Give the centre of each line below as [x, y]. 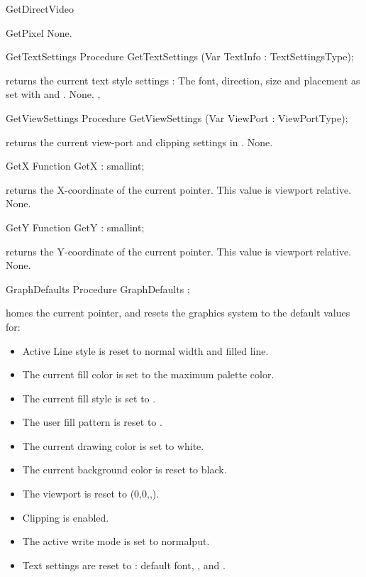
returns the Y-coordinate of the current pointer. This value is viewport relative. [179, 251]
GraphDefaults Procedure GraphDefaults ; [98, 288]
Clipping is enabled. [66, 517]
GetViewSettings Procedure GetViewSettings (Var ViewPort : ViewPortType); [177, 117]
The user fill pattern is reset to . [92, 422]
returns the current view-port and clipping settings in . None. [139, 142]
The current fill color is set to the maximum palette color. [148, 374]
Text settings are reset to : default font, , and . [124, 565]
